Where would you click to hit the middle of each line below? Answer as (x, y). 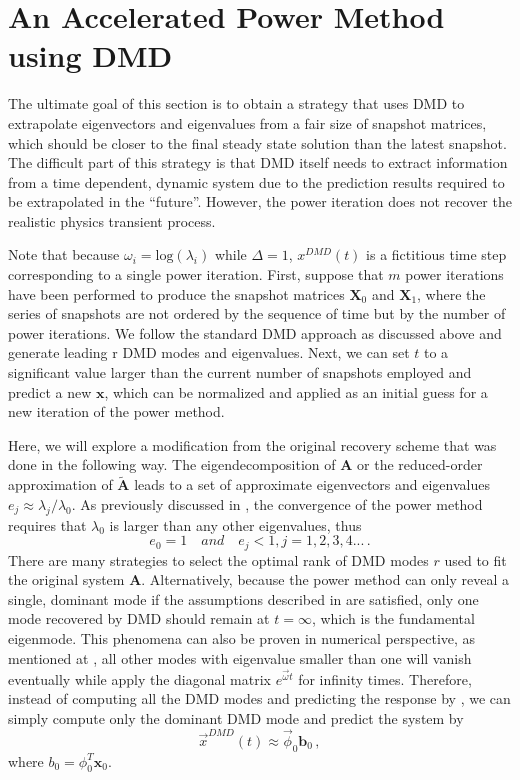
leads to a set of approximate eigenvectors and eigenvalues (312, 484)
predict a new (50, 391)
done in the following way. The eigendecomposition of (172, 464)
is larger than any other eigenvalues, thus (235, 524)
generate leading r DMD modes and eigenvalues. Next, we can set (209, 352)
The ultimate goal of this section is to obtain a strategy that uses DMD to (236, 103)
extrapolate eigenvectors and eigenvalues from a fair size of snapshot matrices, (247, 122)
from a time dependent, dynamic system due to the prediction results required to (256, 181)
